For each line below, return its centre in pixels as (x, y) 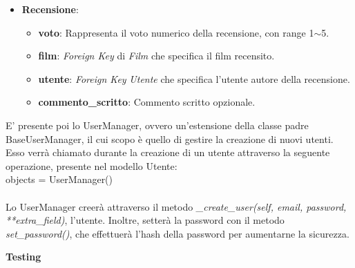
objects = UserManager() (59, 179)
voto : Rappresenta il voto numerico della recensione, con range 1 (176, 32)
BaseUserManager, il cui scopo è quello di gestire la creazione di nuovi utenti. (170, 138)
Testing (23, 257)
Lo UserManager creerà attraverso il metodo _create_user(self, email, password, (176, 206)
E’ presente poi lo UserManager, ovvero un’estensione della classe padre (157, 125)
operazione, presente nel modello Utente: (92, 165)
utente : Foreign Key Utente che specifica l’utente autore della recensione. (194, 78)
